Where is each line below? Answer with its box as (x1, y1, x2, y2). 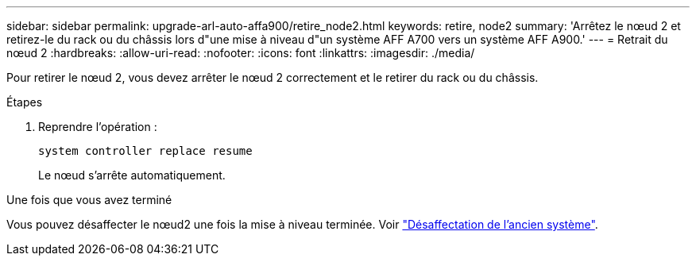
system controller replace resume (38, 144, 253, 157)
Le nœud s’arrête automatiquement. (38, 168, 226, 182)
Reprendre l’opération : (38, 120, 157, 133)
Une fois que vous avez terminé (6, 193, 172, 206)
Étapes (6, 95, 43, 109)
